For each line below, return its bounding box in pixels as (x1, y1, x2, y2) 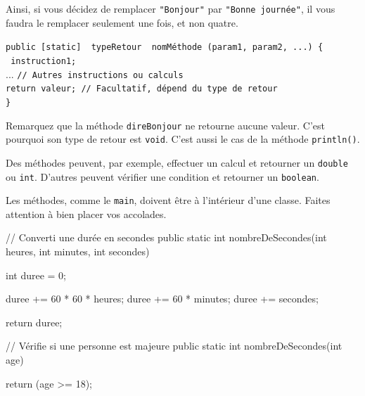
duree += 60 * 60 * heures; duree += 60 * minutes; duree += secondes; (6, 291, 319, 306)
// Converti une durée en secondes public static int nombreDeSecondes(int (6, 230, 327, 245)
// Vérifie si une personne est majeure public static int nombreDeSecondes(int (6, 338, 342, 353)
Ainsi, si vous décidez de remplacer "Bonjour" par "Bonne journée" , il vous (6, 1, 335, 15)
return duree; (6, 314, 63, 329)
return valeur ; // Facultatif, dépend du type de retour (6, 84, 278, 94)
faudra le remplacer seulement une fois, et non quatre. (6, 15, 238, 30)
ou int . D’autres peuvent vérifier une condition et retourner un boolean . (6, 169, 319, 184)
